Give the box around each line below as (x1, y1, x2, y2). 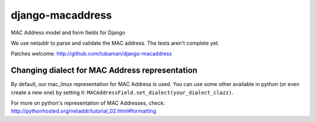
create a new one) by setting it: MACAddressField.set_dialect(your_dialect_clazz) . (11, 89, 233, 96)
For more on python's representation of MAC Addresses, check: (11, 99, 165, 107)
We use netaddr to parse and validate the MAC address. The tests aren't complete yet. (11, 40, 219, 46)
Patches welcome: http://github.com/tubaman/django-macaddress (11, 50, 172, 58)
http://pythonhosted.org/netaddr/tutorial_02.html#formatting (11, 107, 156, 114)
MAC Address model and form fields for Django (11, 29, 125, 36)
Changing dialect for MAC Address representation (11, 66, 198, 76)
